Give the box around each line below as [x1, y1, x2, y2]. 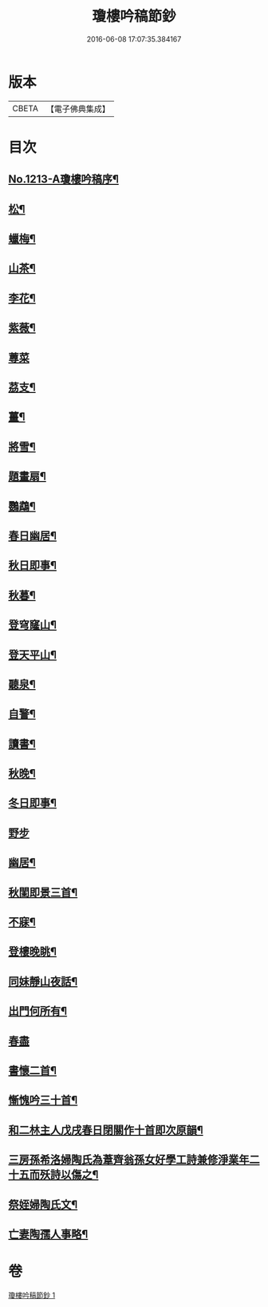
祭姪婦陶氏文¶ [8, 1197, 78, 1211]
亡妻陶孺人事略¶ [8, 1227, 89, 1241]
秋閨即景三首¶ [8, 885, 78, 899]
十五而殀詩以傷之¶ [8, 1168, 99, 1181]
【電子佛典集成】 [45, 103, 110, 114]
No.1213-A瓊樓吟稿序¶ [8, 173, 120, 186]
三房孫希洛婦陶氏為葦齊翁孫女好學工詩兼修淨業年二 [8, 1153, 260, 1167]
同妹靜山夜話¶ [8, 974, 78, 988]
